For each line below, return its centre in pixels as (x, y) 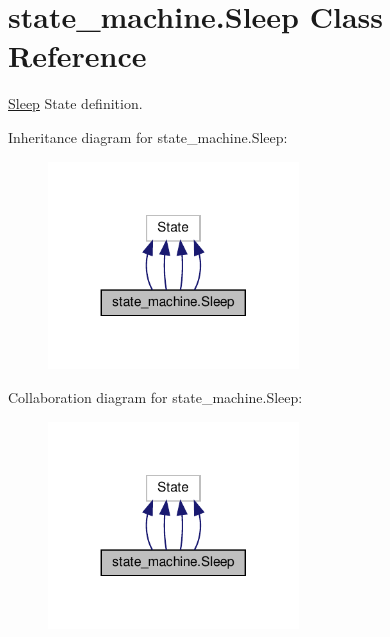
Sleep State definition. (75, 103)
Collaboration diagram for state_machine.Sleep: (155, 396)
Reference (77, 55)
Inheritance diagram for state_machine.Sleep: (148, 136)
